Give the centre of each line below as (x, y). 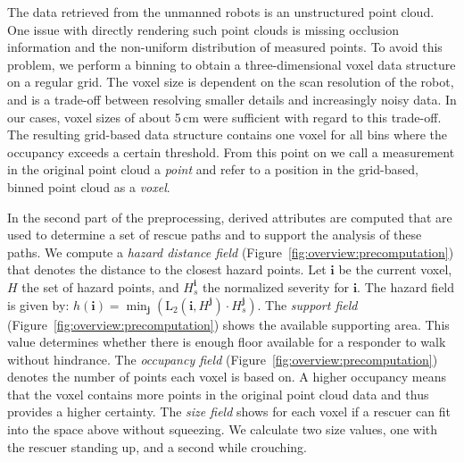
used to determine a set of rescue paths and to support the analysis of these (215, 235)
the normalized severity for (276, 286)
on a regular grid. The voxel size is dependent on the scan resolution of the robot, (231, 82)
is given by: (38, 304)
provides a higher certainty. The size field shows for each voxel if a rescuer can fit (229, 412)
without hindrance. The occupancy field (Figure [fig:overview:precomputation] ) (223, 359)
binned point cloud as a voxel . (89, 186)
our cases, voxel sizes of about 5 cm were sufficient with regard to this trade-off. (224, 117)
